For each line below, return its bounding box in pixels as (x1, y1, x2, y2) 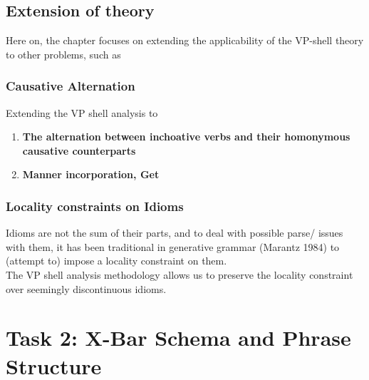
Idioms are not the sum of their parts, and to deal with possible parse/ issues (6, 225, 343, 240)
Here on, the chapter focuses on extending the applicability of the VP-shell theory (6, 33, 364, 48)
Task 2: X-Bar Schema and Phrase (6, 323, 351, 352)
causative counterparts (22, 143, 136, 158)
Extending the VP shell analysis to (6, 105, 158, 120)
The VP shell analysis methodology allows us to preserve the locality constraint (6, 267, 353, 282)
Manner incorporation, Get (22, 167, 160, 182)
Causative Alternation (6, 77, 135, 95)
